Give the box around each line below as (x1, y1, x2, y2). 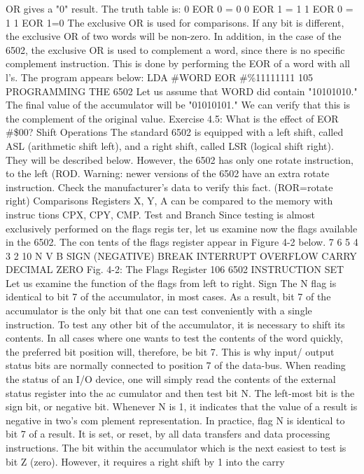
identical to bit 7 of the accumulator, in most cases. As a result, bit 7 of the (6, 289, 331, 304)
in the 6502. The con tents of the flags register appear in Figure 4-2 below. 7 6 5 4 (6, 235, 358, 249)
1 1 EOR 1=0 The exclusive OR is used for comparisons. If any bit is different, (6, 15, 344, 29)
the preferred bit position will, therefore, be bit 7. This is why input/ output (6, 344, 335, 358)
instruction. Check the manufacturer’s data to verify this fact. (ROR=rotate (6, 179, 333, 194)
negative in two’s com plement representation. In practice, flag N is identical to (6, 412, 345, 427)
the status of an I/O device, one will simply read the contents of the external (6, 372, 336, 386)
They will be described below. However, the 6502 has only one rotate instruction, (6, 152, 353, 167)
